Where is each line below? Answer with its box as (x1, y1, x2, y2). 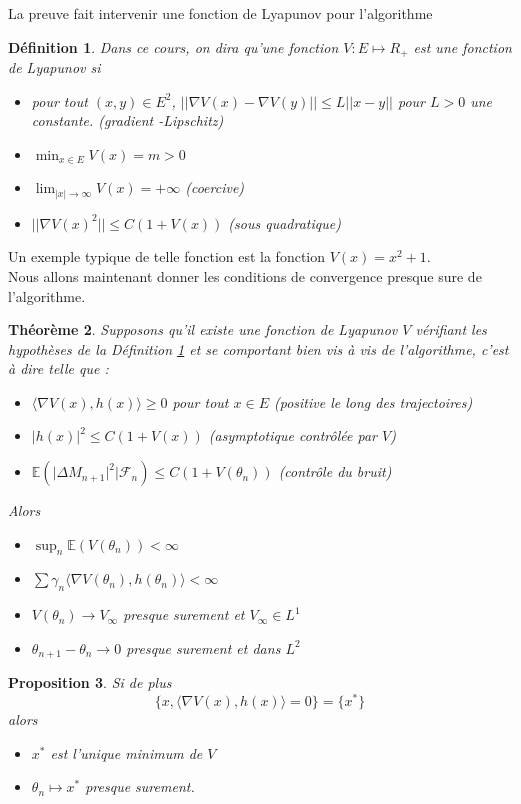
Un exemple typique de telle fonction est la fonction (8, 246, 326, 267)
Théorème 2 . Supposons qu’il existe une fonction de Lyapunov (8, 319, 398, 340)
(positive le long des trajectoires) (273, 391, 473, 412)
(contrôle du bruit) (278, 461, 392, 482)
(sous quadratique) (228, 212, 341, 233)
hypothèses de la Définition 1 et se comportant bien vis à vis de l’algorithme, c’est (8, 338, 509, 359)
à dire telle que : (8, 358, 109, 379)
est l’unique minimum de (50, 742, 203, 763)
